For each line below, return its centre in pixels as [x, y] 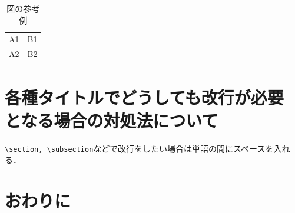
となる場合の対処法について [112, 120]
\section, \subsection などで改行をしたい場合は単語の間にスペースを [139, 148]
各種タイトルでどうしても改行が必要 [144, 97]
